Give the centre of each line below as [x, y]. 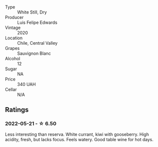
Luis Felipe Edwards [37, 22]
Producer [14, 17]
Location [14, 38]
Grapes [12, 48]
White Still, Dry [32, 12]
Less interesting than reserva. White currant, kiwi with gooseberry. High [77, 134]
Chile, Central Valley [37, 43]
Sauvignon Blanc [34, 53]
